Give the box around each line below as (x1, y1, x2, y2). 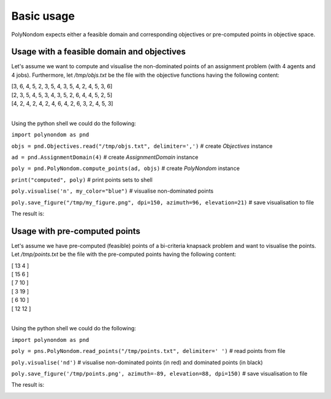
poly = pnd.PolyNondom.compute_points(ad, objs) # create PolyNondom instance (11, 165, 240, 172)
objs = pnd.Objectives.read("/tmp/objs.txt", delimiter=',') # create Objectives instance (11, 142, 273, 150)
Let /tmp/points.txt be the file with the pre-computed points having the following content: (11, 250, 237, 258)
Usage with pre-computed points (11, 226, 141, 236)
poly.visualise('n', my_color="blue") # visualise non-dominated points (11, 187, 214, 195)
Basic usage (11, 9, 75, 23)
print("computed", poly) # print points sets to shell (11, 176, 153, 184)
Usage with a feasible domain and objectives (11, 47, 186, 57)
